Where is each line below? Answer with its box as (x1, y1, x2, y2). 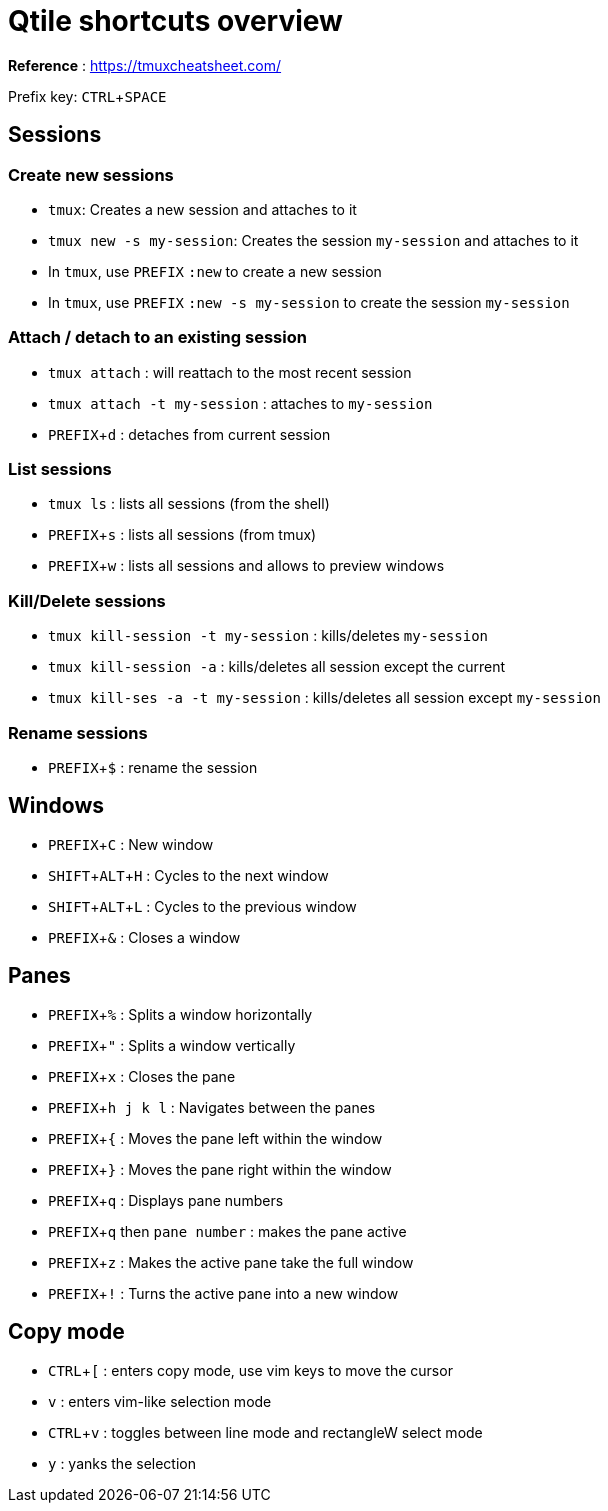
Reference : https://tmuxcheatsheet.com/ (8, 56, 282, 74)
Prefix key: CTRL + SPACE (8, 87, 167, 105)
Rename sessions (8, 722, 148, 743)
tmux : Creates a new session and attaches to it (48, 200, 357, 218)
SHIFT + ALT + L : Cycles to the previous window (48, 897, 357, 915)
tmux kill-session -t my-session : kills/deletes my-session (48, 627, 489, 645)
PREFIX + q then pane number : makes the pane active (48, 1222, 407, 1240)
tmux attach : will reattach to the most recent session (48, 363, 412, 381)
